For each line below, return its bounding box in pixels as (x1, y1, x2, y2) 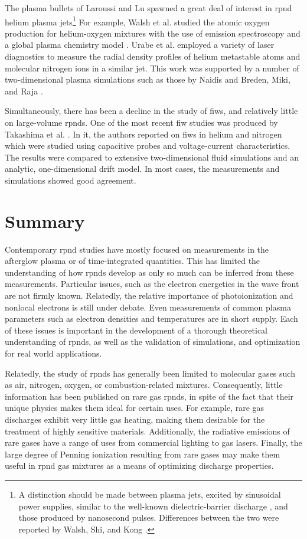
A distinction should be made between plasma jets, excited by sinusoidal (18, 488, 281, 500)
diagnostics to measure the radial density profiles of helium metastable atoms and (5, 50, 301, 63)
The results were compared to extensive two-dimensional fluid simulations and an (5, 151, 299, 163)
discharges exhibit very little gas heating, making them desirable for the (5, 413, 265, 425)
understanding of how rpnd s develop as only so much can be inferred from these (5, 266, 294, 278)
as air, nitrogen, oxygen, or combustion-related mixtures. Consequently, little (5, 378, 283, 391)
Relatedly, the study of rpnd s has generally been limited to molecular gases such (5, 367, 295, 379)
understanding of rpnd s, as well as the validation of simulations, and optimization (5, 335, 301, 348)
